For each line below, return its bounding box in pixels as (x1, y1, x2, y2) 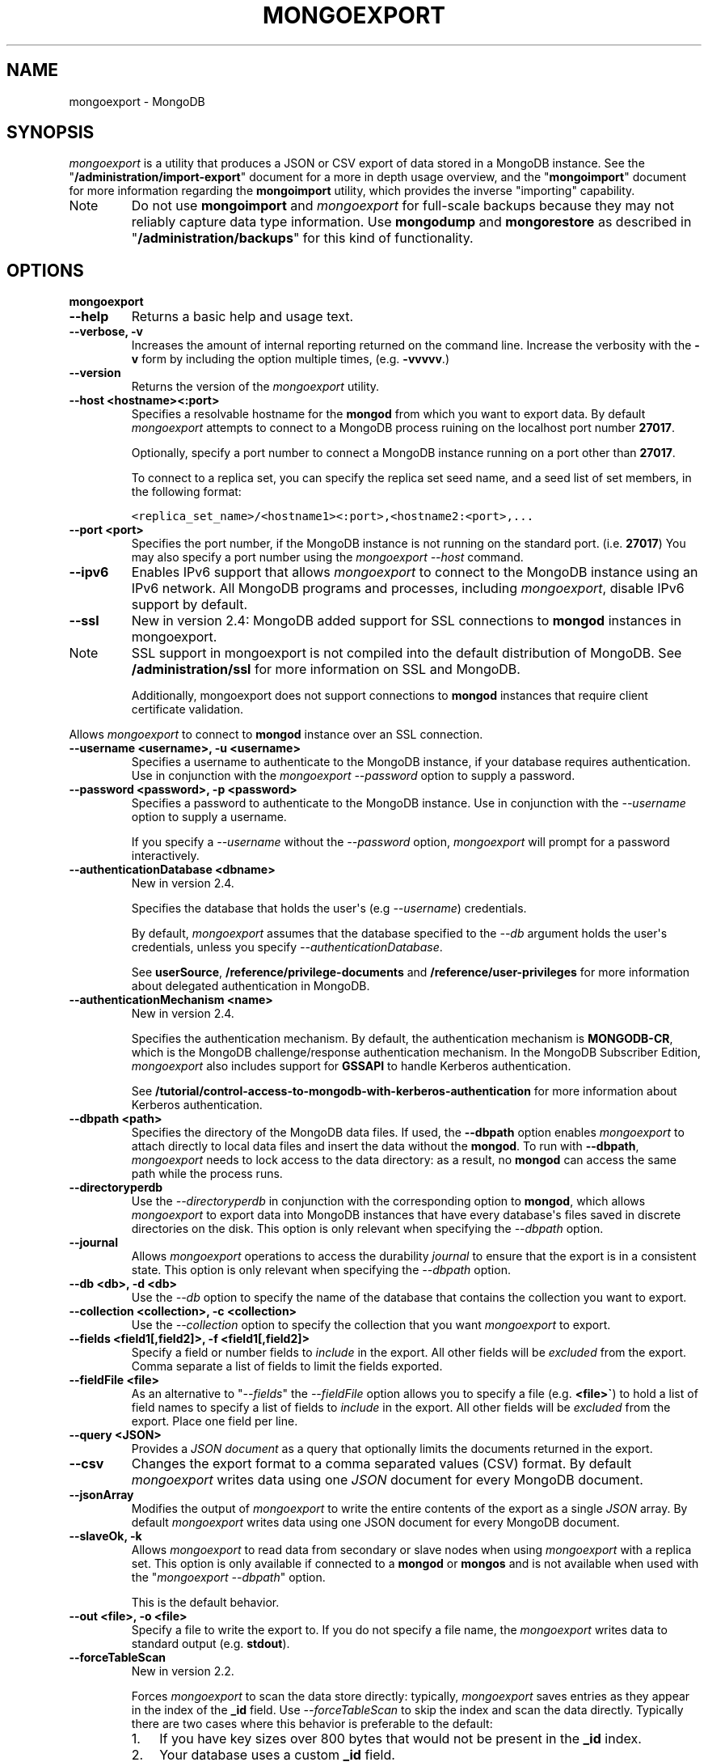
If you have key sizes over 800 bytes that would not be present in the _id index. (159, 1730, 642, 1747)
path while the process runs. (131, 1167, 283, 1181)
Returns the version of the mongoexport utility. (131, 379, 380, 394)
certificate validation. (131, 702, 244, 717)
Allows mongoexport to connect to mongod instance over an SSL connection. (69, 727, 483, 742)
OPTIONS (6, 260, 84, 281)
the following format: (131, 485, 242, 499)
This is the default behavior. (131, 1595, 280, 1610)
